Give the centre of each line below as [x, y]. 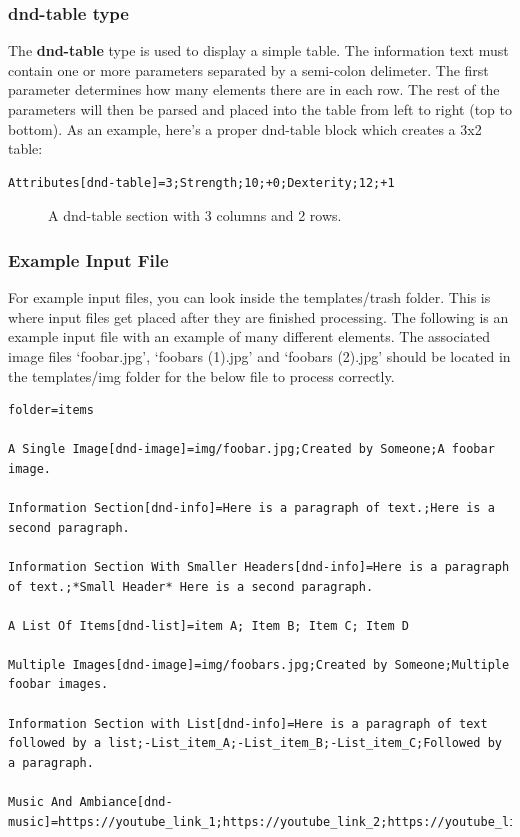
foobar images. [58, 684]
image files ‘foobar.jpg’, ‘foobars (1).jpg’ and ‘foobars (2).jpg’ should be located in [259, 355]
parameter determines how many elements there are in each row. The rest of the [254, 89]
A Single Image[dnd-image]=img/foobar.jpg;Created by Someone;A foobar [251, 449]
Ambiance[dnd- [126, 802]
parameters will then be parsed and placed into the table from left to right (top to [260, 109]
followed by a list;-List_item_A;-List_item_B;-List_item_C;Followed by [255, 743]
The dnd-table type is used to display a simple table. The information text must [258, 50]
